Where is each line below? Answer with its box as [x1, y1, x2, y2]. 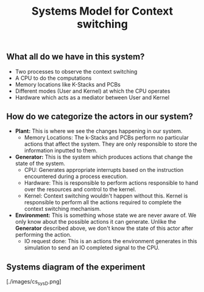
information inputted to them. [24, 147, 97, 154]
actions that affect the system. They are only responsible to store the [24, 140, 197, 148]
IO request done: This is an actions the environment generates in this [24, 238, 197, 245]
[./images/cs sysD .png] [6, 278, 62, 287]
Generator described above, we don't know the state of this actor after [15, 224, 194, 232]
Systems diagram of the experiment [6, 262, 146, 272]
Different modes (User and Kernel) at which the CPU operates [15, 87, 171, 94]
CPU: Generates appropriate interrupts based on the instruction [24, 166, 184, 174]
